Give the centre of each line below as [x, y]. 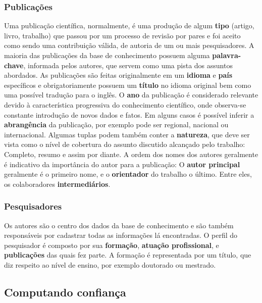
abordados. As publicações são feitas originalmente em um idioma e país [118, 75]
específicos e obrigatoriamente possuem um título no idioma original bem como [128, 85]
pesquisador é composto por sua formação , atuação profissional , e [112, 245]
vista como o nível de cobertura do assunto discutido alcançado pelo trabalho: [125, 144]
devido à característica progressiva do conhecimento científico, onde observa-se [125, 104]
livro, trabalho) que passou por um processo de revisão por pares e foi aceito [122, 35]
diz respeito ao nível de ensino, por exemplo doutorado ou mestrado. [110, 264]
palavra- [227, 55]
